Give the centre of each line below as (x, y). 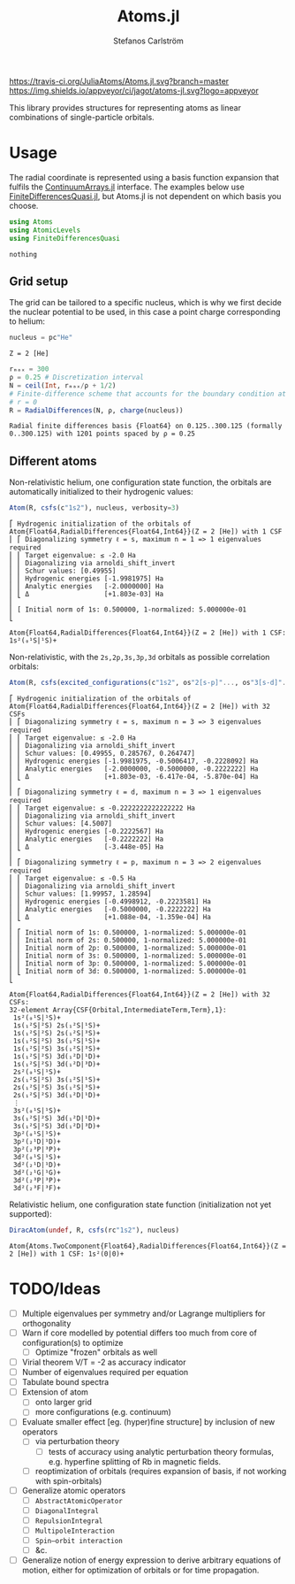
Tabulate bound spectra (65, 1382)
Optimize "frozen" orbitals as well (96, 1352)
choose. (24, 205)
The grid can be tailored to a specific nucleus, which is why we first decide (146, 303)
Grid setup (39, 281)
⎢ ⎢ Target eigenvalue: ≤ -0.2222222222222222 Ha (102, 808)
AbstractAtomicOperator (79, 1501)
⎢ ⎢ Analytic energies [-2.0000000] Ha (87, 587)
